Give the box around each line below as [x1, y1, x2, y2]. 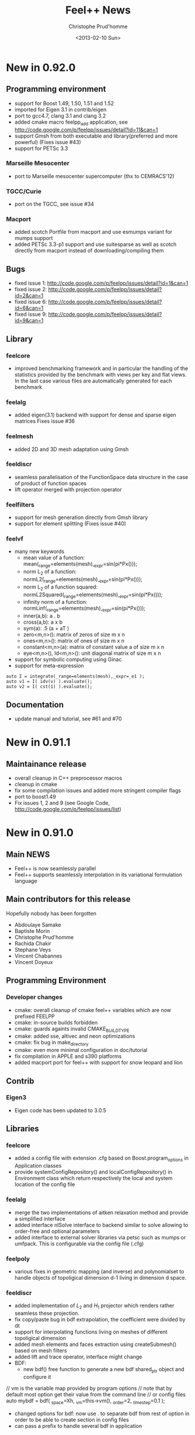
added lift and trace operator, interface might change [14, 1353, 142, 1360]
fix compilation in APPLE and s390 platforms [14, 1053, 122, 1060]
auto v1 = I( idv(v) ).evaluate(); [6, 679, 93, 685]
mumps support [14, 235, 53, 242]
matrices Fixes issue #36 [14, 418, 75, 425]
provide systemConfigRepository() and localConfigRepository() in [14, 1168, 172, 1176]
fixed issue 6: [14, 298, 47, 305]
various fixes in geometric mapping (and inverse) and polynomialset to [14, 1267, 184, 1275]
